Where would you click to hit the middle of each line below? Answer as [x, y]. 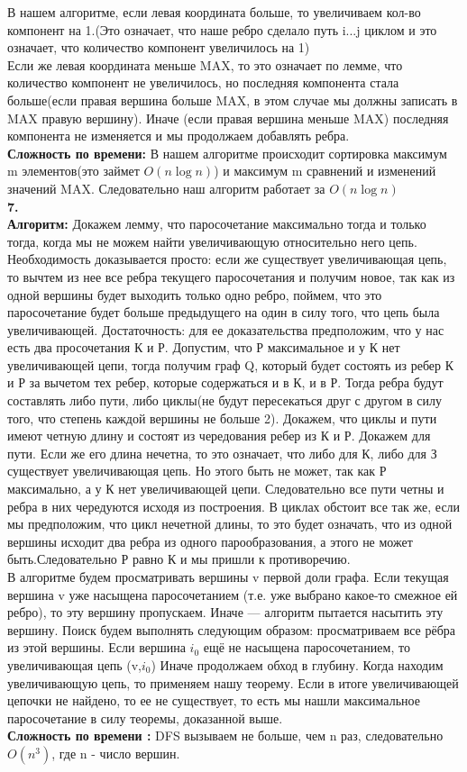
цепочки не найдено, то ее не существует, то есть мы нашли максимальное [214, 700]
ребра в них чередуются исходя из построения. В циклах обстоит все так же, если [234, 506]
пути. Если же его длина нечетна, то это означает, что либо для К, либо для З [222, 453]
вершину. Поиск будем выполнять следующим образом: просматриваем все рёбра [232, 629]
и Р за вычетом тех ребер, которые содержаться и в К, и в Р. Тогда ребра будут [225, 382]
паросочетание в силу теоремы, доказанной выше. [145, 718]
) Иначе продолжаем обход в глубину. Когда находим [297, 664]
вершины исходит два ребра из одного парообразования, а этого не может [210, 541]
